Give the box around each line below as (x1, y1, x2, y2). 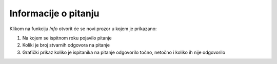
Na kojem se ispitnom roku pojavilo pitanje (22, 35, 112, 41)
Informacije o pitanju (9, 8, 100, 19)
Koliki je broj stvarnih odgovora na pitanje (22, 42, 110, 48)
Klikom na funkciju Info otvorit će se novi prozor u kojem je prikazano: (9, 26, 157, 32)
